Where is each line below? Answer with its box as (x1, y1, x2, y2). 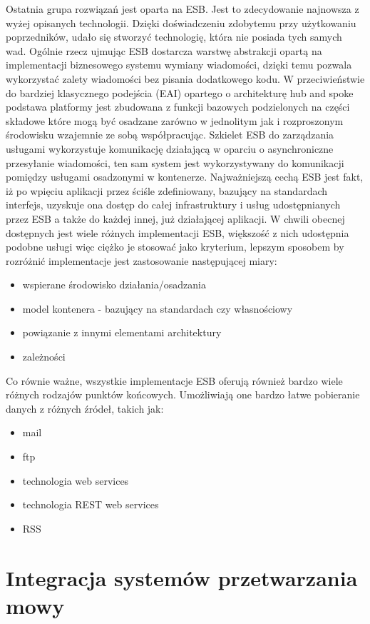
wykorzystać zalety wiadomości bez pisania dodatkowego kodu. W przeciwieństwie (6, 71, 365, 86)
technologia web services (22, 473, 129, 488)
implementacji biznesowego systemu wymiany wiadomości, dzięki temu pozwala (6, 57, 352, 72)
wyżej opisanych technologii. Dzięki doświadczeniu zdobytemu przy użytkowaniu (6, 15, 356, 30)
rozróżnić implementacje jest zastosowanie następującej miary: (6, 253, 277, 268)
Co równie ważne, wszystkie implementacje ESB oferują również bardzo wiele (6, 373, 343, 388)
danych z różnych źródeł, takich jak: (6, 401, 164, 416)
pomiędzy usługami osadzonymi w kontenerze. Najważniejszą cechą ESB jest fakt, (6, 169, 364, 184)
